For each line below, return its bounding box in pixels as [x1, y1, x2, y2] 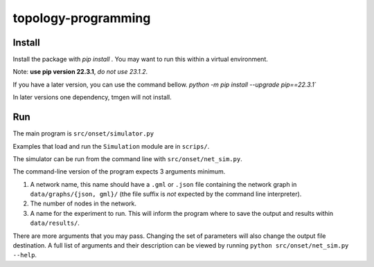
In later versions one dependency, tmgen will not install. [12, 93, 172, 102]
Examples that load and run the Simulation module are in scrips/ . [12, 142, 210, 150]
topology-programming [12, 10, 151, 26]
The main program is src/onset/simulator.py [12, 129, 154, 138]
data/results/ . [30, 219, 80, 228]
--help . [12, 251, 37, 259]
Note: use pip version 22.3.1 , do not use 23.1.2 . [12, 68, 148, 76]
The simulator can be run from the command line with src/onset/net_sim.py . [12, 154, 242, 163]
